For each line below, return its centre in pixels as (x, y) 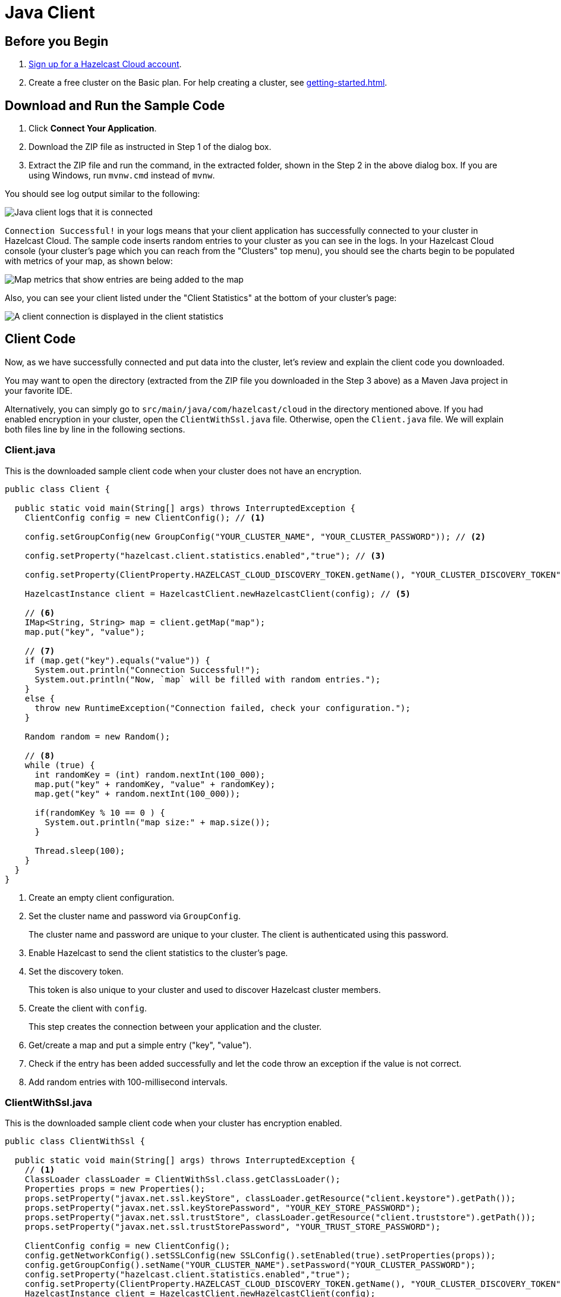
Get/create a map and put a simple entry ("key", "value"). (140, 1045)
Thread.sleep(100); (80, 850)
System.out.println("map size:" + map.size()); (157, 822)
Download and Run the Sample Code (115, 105)
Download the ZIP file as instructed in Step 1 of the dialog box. (150, 147)
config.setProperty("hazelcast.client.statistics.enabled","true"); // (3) (205, 555)
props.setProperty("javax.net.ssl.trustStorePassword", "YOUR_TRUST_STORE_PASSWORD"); (233, 1227)
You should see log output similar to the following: (103, 194)
